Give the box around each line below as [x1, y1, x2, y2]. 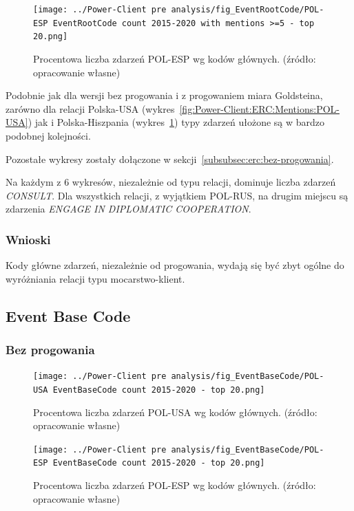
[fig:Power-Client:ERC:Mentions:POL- [179, 101, 340, 116]
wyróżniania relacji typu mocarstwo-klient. [6, 271, 185, 285]
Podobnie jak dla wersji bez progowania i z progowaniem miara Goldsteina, [6, 88, 323, 102]
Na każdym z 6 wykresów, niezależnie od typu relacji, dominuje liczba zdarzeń [6, 175, 336, 189]
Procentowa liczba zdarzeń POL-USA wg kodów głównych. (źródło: [33, 404, 317, 419]
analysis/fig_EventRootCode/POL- [171, 5, 324, 14]
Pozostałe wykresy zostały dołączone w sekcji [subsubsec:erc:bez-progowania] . [6, 151, 334, 166]
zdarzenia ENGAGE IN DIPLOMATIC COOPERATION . [6, 202, 251, 216]
